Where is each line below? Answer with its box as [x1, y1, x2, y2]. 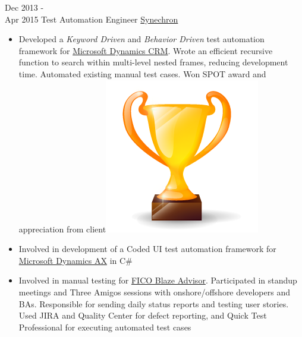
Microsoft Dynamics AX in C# [18, 254, 133, 266]
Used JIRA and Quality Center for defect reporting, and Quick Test [18, 309, 267, 322]
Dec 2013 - [5, 1, 44, 13]
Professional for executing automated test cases [18, 320, 191, 333]
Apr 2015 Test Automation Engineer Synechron [5, 12, 178, 25]
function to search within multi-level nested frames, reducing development [18, 56, 288, 68]
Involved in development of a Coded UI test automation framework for [18, 242, 276, 255]
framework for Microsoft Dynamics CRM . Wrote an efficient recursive [18, 44, 273, 56]
